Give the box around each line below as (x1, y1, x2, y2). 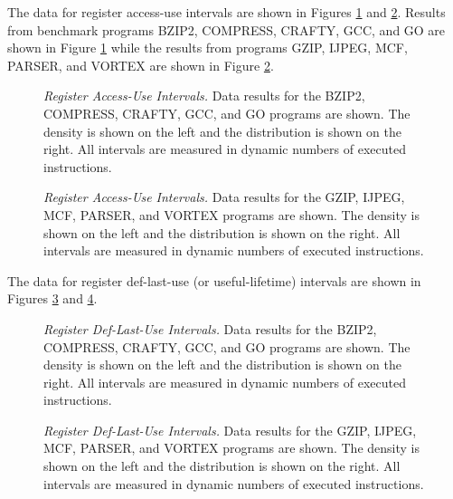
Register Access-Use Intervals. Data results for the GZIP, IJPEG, (43, 187, 405, 206)
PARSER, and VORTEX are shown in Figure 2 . (7, 55, 274, 74)
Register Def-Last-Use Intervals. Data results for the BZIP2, (43, 319, 377, 338)
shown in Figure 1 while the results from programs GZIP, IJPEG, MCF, (7, 38, 408, 57)
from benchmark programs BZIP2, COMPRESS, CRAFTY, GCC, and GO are (7, 20, 446, 39)
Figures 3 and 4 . (7, 289, 98, 308)
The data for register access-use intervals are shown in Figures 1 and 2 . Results (7, 3, 446, 21)
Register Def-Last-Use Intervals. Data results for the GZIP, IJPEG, (43, 420, 417, 439)
